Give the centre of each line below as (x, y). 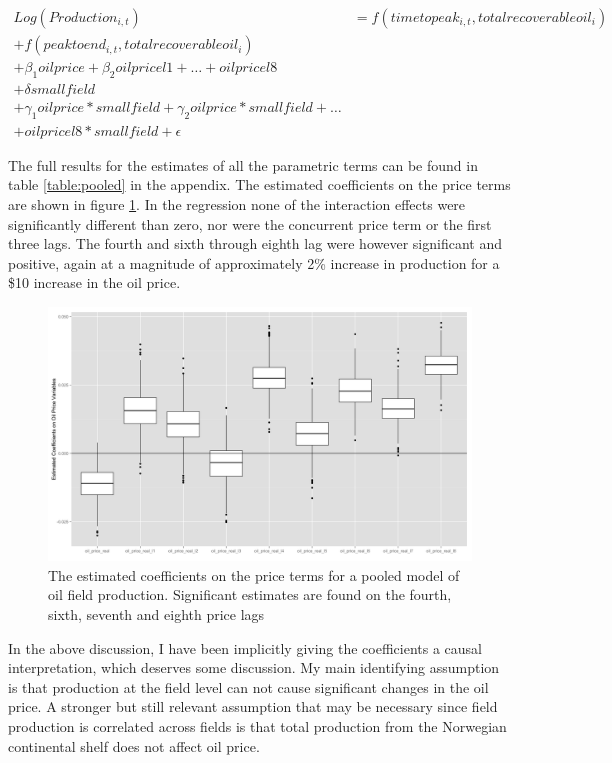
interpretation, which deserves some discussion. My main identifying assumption (254, 667)
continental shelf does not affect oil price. (134, 745)
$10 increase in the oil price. (94, 282)
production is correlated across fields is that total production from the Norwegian (257, 725)
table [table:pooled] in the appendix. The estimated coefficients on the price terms (259, 184)
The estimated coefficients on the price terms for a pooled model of (254, 574)
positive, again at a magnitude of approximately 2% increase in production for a (254, 262)
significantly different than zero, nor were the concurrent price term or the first (250, 223)
